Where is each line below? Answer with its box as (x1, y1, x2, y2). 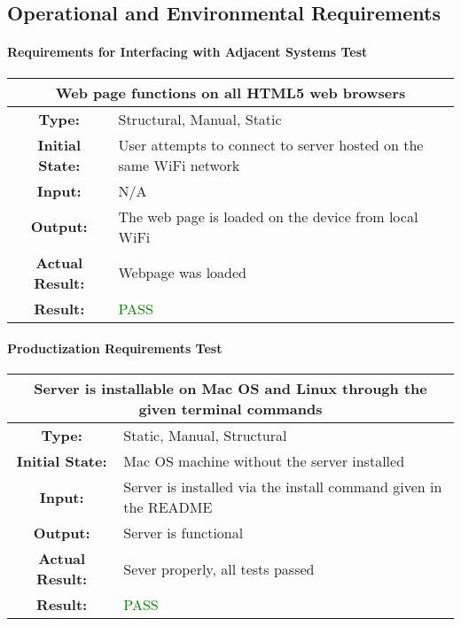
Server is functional (123, 522, 244, 544)
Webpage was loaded (118, 262, 247, 283)
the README (123, 497, 213, 518)
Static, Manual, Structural (123, 425, 287, 446)
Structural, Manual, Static (118, 108, 282, 129)
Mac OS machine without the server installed (123, 451, 405, 472)
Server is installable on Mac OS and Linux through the (34, 378, 427, 399)
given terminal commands (138, 398, 323, 420)
